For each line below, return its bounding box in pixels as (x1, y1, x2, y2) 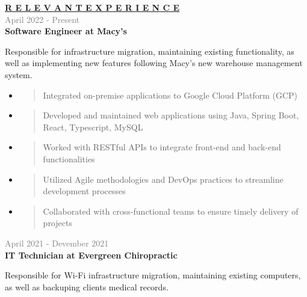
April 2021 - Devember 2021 (5, 236, 109, 249)
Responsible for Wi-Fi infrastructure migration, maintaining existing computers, (5, 269, 301, 281)
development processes (43, 185, 126, 197)
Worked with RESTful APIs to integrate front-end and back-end (43, 141, 281, 153)
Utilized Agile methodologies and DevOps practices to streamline (43, 173, 284, 185)
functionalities (43, 152, 95, 165)
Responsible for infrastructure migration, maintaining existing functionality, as (5, 44, 295, 57)
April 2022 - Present (5, 13, 80, 25)
